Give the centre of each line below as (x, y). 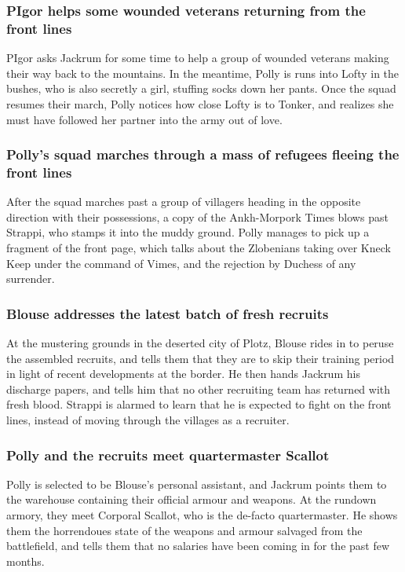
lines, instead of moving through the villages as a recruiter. (148, 420)
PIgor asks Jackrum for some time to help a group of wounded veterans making (198, 58)
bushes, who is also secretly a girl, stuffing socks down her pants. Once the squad (201, 88)
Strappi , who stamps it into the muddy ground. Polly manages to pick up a (188, 232)
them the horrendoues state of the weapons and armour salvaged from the (184, 530)
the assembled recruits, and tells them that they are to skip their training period (201, 358)
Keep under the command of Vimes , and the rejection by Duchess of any (181, 263)
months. (26, 561)
